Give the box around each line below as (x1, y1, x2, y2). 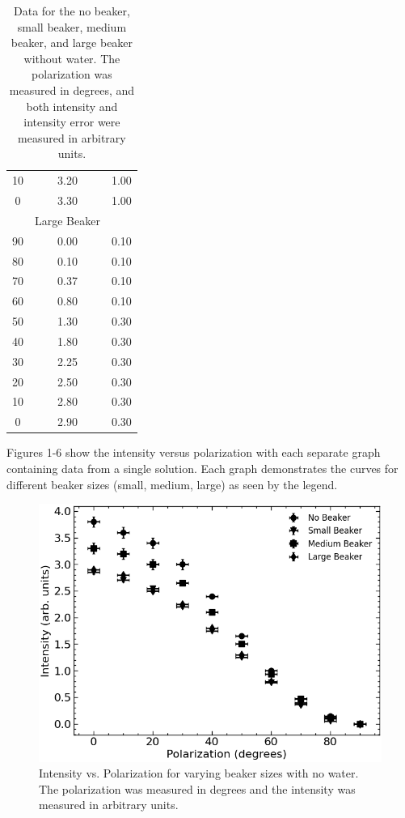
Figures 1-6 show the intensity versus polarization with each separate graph (6, 444, 381, 461)
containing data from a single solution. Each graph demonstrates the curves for (6, 460, 399, 476)
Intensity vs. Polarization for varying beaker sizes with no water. (39, 765, 359, 782)
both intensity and (26, 97, 118, 114)
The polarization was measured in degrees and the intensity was (39, 780, 356, 797)
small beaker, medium (17, 18, 127, 35)
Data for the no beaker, (14, 2, 130, 19)
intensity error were (23, 113, 120, 130)
